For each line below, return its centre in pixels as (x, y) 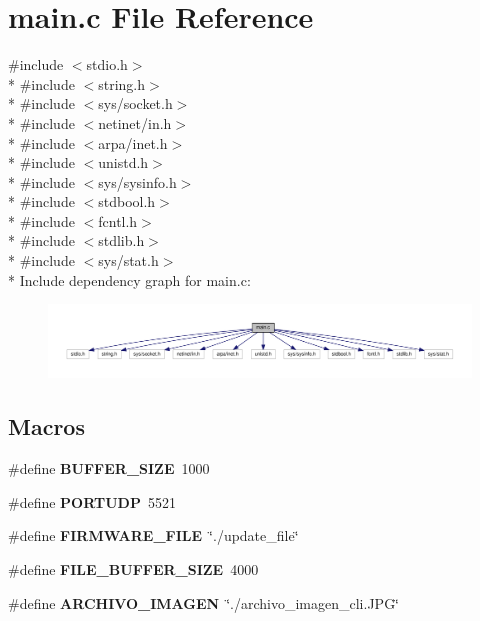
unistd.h (123, 162)
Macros (46, 426)
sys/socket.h (135, 103)
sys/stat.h (128, 260)
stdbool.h (127, 201)
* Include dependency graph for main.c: (129, 279)
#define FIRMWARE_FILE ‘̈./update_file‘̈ (153, 535)
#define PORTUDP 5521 (92, 501)
